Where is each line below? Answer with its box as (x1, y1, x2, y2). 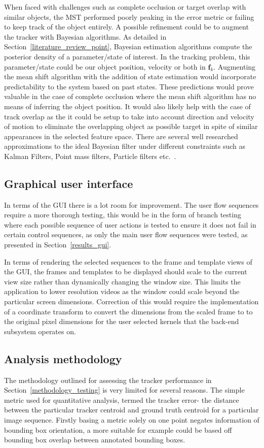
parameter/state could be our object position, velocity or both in (4, 61, 206, 72)
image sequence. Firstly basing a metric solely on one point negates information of (4, 414, 259, 425)
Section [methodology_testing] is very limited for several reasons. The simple (4, 385, 245, 395)
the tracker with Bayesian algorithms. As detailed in (4, 31, 167, 42)
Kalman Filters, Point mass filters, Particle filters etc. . (4, 150, 176, 161)
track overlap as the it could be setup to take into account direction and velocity (4, 111, 254, 121)
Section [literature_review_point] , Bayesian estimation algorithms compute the (4, 41, 252, 52)
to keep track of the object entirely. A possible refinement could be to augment (4, 21, 249, 32)
